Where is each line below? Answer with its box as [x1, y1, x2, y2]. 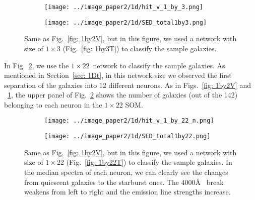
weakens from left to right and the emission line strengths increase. [24, 186, 231, 197]
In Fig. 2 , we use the [4, 60, 69, 70]
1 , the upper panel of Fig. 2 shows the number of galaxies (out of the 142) [8, 89, 238, 100]
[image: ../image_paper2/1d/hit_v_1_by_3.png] [44, 4, 203, 11]
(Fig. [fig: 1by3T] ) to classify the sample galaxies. [62, 43, 217, 53]
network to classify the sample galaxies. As [93, 60, 225, 70]
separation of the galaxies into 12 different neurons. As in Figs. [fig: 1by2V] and [4, 79, 251, 90]
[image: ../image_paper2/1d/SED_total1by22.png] [44, 133, 211, 140]
